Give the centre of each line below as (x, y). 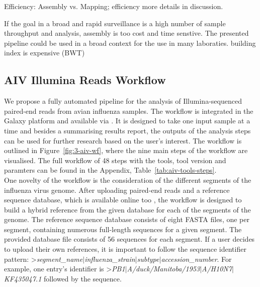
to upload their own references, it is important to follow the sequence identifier (125, 249)
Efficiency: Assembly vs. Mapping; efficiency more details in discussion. (114, 6)
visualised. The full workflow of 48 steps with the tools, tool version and (115, 160)
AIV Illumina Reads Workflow (85, 80)
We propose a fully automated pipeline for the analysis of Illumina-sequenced (123, 101)
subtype (148, 259)
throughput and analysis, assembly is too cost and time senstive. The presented (126, 33)
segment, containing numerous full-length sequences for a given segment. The (123, 229)
